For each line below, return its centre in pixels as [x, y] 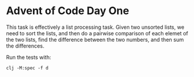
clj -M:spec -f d [27, 68]
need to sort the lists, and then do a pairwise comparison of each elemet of [97, 33]
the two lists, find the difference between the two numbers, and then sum [95, 39]
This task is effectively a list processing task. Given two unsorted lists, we [95, 27]
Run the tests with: [29, 57]
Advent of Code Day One [68, 11]
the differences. [25, 46]
